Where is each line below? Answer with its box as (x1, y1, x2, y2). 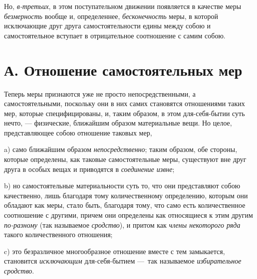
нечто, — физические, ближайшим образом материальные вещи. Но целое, (4, 118, 232, 128)
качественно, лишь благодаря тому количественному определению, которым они (4, 190, 248, 200)
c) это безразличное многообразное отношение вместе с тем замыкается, (4, 246, 225, 256)
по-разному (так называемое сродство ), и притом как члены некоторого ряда (4, 219, 241, 230)
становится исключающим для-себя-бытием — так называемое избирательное (4, 256, 242, 266)
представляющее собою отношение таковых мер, (4, 127, 152, 138)
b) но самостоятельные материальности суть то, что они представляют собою (4, 180, 241, 191)
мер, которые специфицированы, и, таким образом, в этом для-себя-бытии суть (4, 108, 245, 118)
